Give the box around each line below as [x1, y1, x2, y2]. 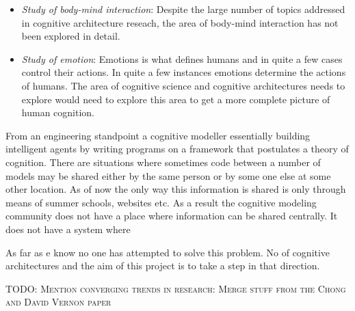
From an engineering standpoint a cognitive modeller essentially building [5, 128, 311, 142]
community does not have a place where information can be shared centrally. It [5, 208, 338, 223]
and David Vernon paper [5, 295, 111, 309]
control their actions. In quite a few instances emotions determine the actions [21, 65, 346, 79]
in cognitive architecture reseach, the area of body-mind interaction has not [21, 15, 339, 29]
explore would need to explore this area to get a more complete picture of [21, 92, 330, 106]
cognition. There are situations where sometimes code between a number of [5, 154, 321, 169]
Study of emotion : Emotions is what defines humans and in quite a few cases [21, 51, 343, 66]
